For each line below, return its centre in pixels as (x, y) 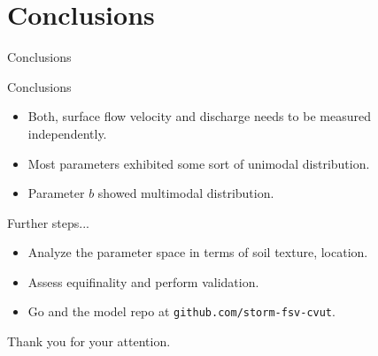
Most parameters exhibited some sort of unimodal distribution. (199, 163)
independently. (67, 133)
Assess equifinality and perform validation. (143, 281)
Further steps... (49, 222)
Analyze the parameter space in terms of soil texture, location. (198, 252)
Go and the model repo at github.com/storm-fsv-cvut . (181, 311)
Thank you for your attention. (89, 341)
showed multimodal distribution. (186, 193)
